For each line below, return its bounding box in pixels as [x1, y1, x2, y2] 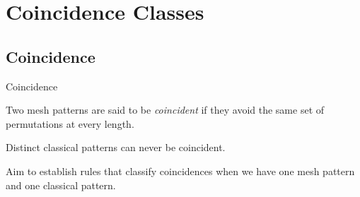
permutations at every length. [6, 116, 134, 131]
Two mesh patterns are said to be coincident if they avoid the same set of [6, 102, 325, 117]
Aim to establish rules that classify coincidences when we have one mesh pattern [6, 163, 355, 178]
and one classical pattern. [6, 177, 116, 192]
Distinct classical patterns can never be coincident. [6, 140, 226, 155]
